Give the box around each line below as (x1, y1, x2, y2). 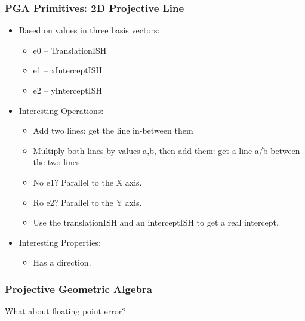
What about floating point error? (5, 305, 126, 317)
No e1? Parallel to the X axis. (33, 175, 142, 188)
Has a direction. (33, 256, 91, 268)
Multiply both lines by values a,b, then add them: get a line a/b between (33, 144, 300, 156)
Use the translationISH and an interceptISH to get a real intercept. (33, 216, 279, 229)
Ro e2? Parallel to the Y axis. (33, 196, 142, 208)
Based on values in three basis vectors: (19, 24, 160, 36)
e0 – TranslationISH (33, 44, 107, 56)
